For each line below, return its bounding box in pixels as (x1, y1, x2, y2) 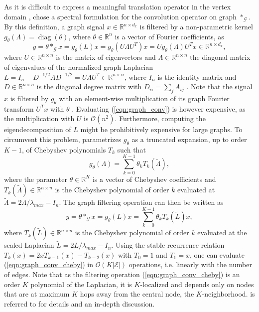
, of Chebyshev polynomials (22, 144, 106, 155)
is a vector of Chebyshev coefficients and (92, 173, 216, 184)
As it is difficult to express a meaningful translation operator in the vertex (4, 1, 231, 11)
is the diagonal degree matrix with (36, 81, 142, 92)
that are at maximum (4, 289, 70, 299)
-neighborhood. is (202, 289, 255, 299)
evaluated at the (197, 227, 247, 238)
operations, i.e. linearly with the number (129, 259, 253, 270)
